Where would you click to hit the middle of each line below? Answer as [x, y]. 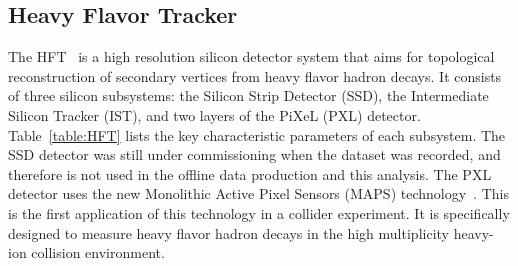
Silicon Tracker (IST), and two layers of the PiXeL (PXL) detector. [214, 114]
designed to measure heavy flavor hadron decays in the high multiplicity [228, 232]
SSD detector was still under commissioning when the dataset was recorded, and [254, 154]
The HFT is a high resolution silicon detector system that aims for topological [251, 56]
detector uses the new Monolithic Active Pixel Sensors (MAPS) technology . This [258, 193]
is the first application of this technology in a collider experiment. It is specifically [259, 212]
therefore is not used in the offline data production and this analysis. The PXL [250, 173]
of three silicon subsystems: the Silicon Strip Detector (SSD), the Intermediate [248, 95]
